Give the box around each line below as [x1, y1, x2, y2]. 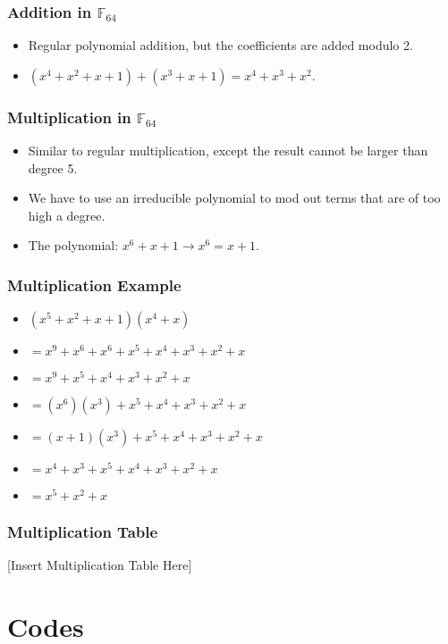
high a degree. [28, 205, 106, 224]
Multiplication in [7, 105, 131, 128]
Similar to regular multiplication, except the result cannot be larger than [28, 141, 428, 160]
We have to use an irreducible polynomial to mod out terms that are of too [28, 188, 441, 207]
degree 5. [28, 158, 78, 177]
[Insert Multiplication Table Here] [7, 556, 192, 574]
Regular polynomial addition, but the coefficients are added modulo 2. [28, 36, 413, 54]
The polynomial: [28, 236, 119, 255]
